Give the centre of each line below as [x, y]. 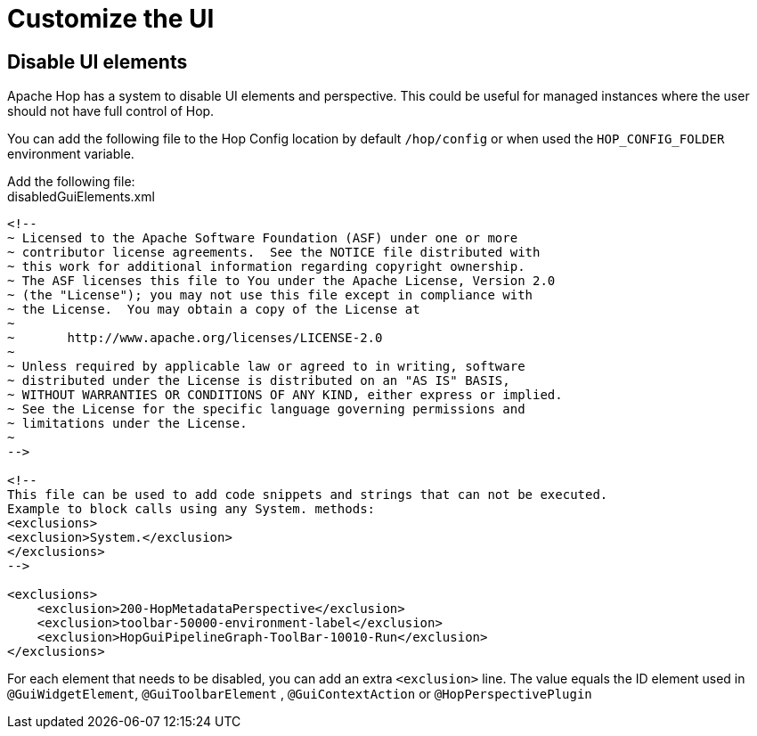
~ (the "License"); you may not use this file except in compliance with [270, 295]
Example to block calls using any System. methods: [191, 509]
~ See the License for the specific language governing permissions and [266, 409]
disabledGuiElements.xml [81, 197]
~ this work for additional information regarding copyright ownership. [266, 267]
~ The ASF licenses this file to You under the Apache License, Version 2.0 [281, 281]
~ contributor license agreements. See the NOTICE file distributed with [274, 253]
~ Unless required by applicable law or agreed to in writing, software [266, 367]
